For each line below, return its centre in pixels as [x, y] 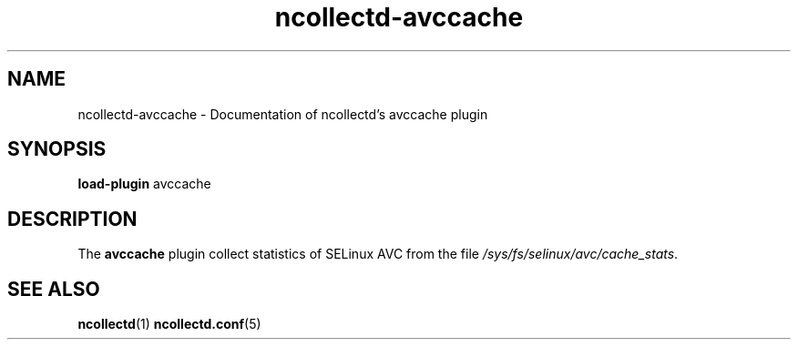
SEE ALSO [54, 289]
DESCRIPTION [72, 219]
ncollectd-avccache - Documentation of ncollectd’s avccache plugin [283, 114]
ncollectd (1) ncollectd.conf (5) [169, 324]
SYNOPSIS [57, 149]
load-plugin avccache [144, 184]
